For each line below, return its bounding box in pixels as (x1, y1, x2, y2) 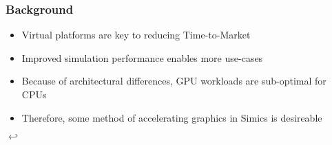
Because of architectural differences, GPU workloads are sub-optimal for (21, 74, 326, 88)
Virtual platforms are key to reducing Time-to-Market (21, 27, 251, 42)
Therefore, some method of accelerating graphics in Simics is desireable (21, 110, 322, 124)
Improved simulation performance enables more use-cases (21, 50, 263, 65)
